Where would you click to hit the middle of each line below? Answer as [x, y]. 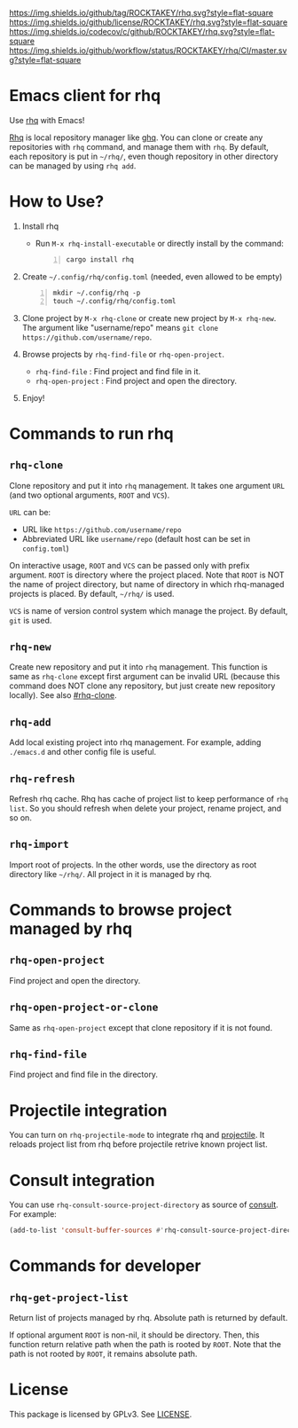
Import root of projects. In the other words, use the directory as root [133, 865]
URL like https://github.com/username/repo [102, 529]
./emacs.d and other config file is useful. [83, 752]
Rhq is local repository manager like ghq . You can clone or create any [136, 137]
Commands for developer [105, 1266]
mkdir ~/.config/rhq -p [97, 293]
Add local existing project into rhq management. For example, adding [135, 742]
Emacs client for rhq [85, 96]
